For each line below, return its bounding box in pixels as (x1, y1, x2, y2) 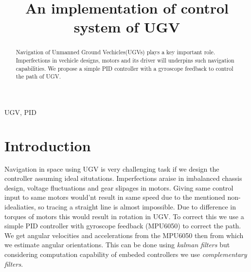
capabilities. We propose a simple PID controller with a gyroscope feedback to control (16, 64, 233, 72)
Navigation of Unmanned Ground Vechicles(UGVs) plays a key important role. (16, 48, 215, 56)
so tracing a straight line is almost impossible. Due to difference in (38, 202, 236, 212)
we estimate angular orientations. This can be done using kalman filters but (4, 240, 230, 250)
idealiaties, (4, 202, 36, 212)
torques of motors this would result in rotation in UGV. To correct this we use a (4, 211, 244, 221)
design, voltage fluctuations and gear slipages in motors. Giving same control (4, 182, 233, 192)
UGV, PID (4, 107, 36, 117)
